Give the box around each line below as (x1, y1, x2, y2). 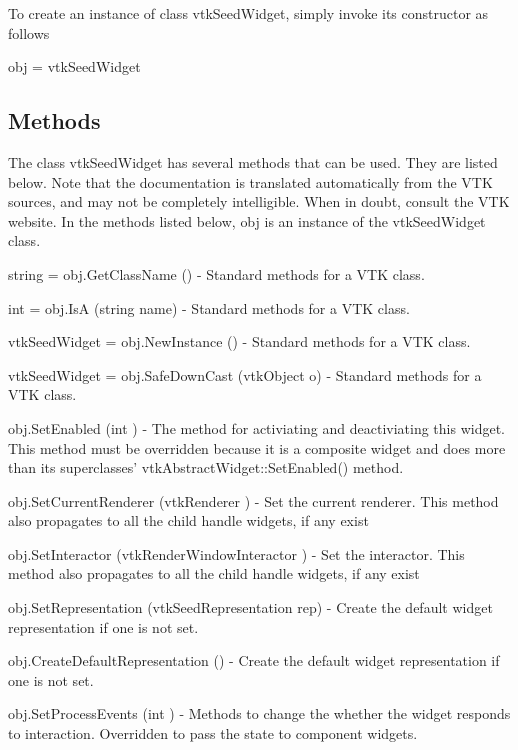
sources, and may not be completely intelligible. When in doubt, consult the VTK (8, 191, 510, 212)
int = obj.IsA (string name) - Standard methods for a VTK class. (8, 297, 410, 318)
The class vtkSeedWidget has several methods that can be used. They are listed (8, 151, 498, 172)
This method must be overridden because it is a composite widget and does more (8, 437, 506, 458)
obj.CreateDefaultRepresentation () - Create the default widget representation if (8, 650, 500, 671)
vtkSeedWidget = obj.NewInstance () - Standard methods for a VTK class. (8, 331, 471, 352)
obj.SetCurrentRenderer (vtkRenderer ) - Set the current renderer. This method (8, 490, 499, 511)
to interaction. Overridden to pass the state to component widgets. (8, 723, 418, 744)
